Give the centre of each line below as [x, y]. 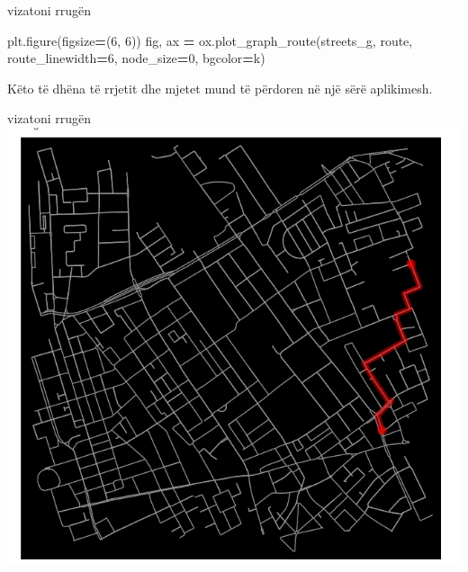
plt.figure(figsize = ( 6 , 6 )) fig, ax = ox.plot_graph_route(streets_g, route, [210, 40]
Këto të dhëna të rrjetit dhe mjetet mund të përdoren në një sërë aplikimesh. [220, 88]
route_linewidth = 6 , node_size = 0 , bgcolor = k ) [136, 58]
